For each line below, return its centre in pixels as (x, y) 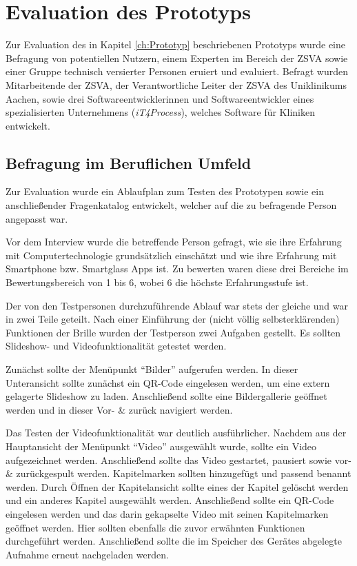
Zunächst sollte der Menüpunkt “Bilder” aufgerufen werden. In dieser (152, 369)
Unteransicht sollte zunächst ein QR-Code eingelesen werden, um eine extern (168, 382)
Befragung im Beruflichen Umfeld (129, 162)
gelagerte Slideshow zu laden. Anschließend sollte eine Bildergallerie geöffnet (166, 396)
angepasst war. (37, 218)
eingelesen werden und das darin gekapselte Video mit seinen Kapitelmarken (167, 513)
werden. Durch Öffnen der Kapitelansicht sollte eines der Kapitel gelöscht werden (177, 486)
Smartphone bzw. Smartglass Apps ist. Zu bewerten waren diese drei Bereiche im (177, 269)
